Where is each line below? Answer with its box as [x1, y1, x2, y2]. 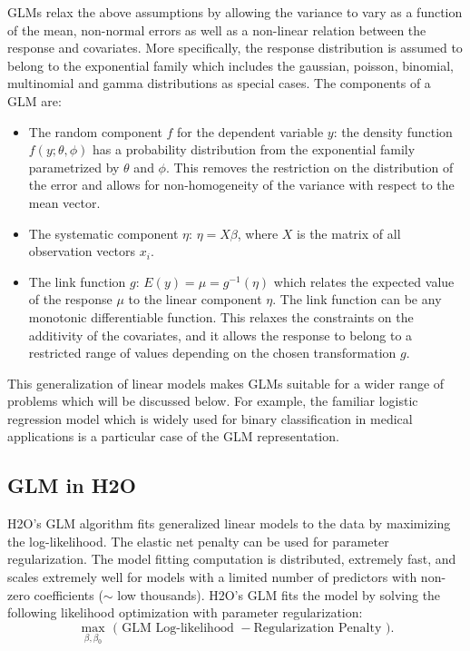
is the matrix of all [297, 223, 401, 242]
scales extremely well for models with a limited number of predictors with [7, 567, 417, 587]
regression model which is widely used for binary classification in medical [7, 409, 413, 428]
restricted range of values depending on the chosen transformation [28, 343, 397, 362]
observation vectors [28, 242, 136, 261]
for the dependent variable [177, 122, 324, 141]
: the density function [333, 122, 453, 141]
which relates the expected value [273, 271, 455, 291]
